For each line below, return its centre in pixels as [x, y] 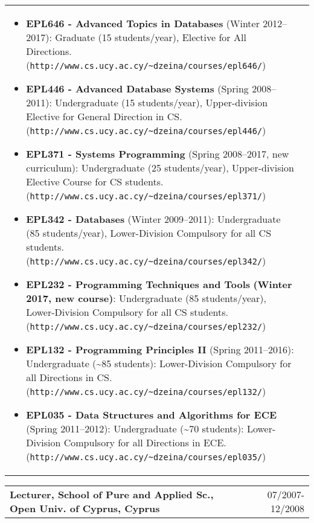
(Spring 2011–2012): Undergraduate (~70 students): [135, 428]
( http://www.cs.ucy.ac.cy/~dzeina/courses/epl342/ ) [146, 261]
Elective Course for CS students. [95, 181]
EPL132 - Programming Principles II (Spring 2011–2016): [160, 349]
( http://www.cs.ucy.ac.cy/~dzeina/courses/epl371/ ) [146, 195]
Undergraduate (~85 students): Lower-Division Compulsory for [159, 363]
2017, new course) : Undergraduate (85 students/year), [146, 298]
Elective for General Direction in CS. [104, 116]
